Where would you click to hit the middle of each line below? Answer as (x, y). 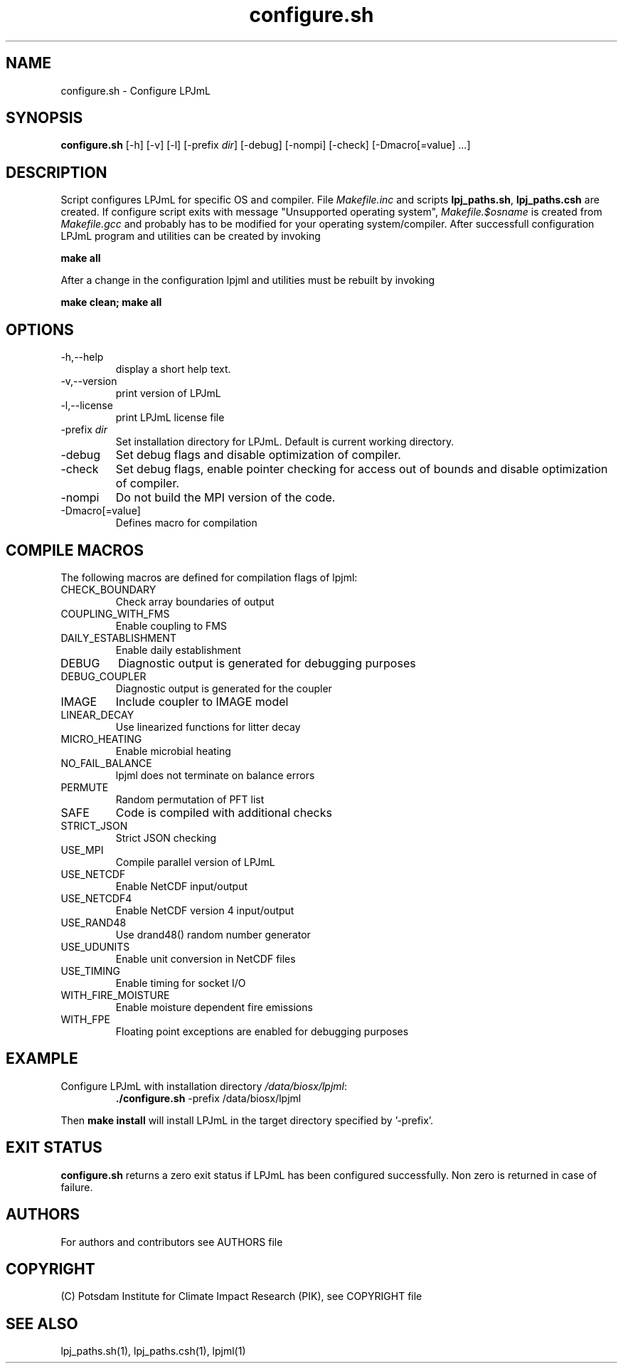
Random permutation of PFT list (190, 799)
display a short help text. (173, 369)
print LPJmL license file (170, 418)
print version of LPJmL (168, 393)
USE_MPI (82, 850)
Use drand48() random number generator (213, 934)
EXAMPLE (42, 1059)
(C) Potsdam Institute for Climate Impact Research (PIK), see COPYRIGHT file (241, 1296)
